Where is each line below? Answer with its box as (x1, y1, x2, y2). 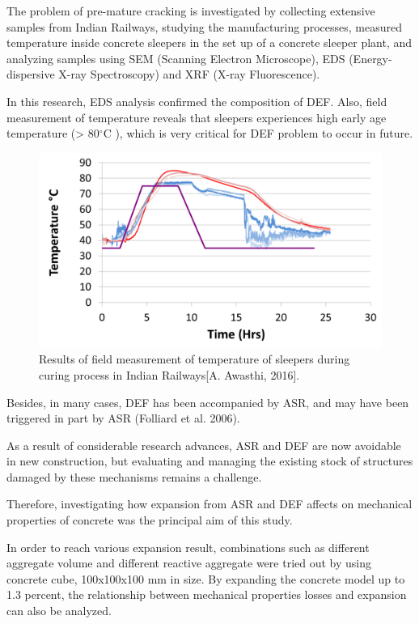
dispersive (6, 66, 55, 83)
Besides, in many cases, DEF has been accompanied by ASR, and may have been (6, 393, 409, 410)
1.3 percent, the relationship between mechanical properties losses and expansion (6, 586, 407, 603)
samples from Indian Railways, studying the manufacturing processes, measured (6, 18, 403, 35)
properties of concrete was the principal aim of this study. (6, 512, 293, 528)
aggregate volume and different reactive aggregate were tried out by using (6, 554, 371, 571)
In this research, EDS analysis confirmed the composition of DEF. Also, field (6, 92, 387, 109)
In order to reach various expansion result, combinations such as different (6, 538, 370, 555)
